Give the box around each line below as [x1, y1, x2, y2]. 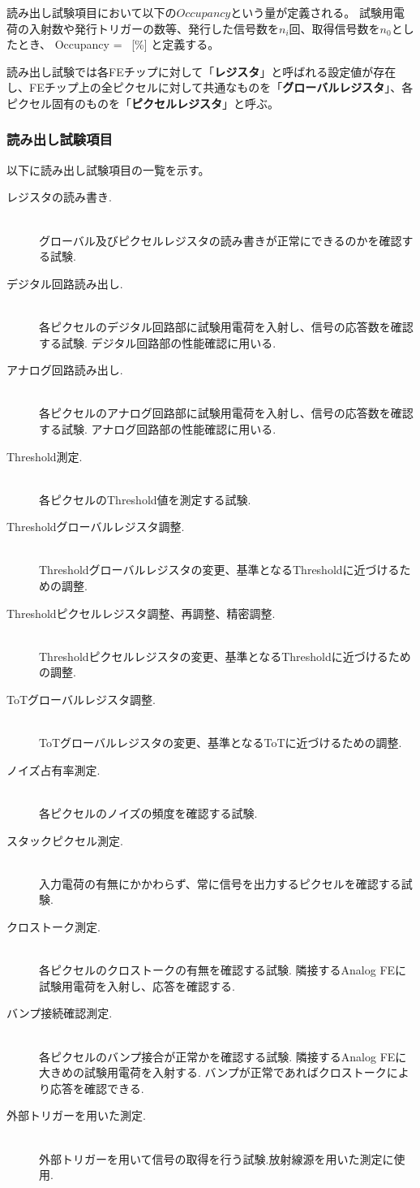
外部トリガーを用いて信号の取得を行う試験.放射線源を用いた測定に [39, 1150, 394, 1167]
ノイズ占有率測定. [6, 761, 101, 778]
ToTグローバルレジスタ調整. [6, 691, 156, 708]
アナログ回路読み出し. [6, 361, 123, 378]
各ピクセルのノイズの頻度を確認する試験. [39, 805, 258, 821]
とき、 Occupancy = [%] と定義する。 [17, 36, 220, 53]
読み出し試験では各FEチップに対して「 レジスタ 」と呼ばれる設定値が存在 [6, 63, 396, 80]
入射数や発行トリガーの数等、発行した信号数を [28, 19, 279, 37]
